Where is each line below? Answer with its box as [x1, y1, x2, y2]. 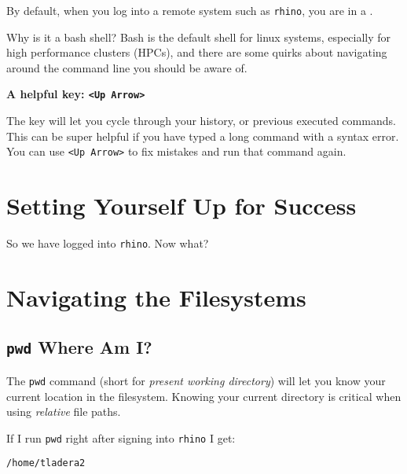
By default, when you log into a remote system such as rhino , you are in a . [6, 2, 373, 18]
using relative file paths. [6, 403, 121, 420]
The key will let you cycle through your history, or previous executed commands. [6, 112, 396, 129]
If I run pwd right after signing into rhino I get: [6, 429, 236, 446]
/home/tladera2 [6, 457, 86, 469]
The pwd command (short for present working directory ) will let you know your [6, 372, 386, 388]
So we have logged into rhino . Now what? [6, 235, 209, 252]
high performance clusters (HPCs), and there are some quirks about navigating [6, 44, 387, 61]
